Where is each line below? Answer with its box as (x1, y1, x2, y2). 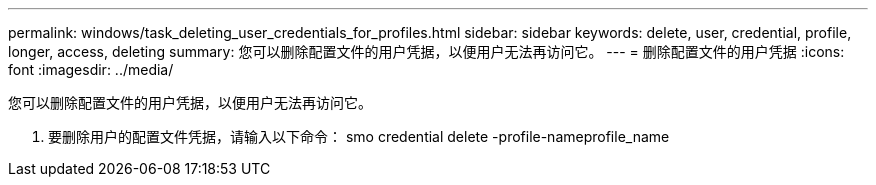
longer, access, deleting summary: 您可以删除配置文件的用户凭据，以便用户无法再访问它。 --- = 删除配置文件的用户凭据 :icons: (8, 43, 845, 60)
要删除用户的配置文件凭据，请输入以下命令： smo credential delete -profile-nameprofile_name (48, 128, 670, 145)
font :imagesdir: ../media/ (8, 61, 174, 78)
